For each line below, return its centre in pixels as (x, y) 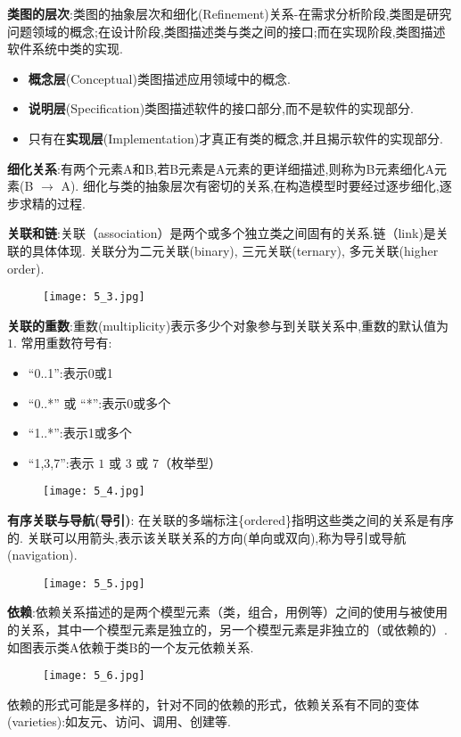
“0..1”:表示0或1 (70, 372)
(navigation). (42, 555)
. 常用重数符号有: (63, 343)
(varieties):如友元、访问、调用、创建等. (119, 721)
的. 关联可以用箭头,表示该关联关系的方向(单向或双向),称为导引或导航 (207, 537)
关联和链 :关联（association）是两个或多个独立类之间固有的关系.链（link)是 (222, 233)
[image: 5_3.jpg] (94, 297)
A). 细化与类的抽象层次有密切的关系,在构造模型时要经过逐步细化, (250, 186)
